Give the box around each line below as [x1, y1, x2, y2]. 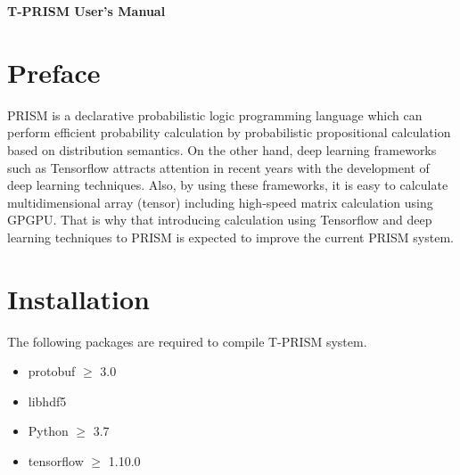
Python [28, 422, 69, 440]
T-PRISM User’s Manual [7, 2, 166, 20]
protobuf [28, 362, 76, 381]
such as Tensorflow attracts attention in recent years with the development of [7, 158, 430, 176]
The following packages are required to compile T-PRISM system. [7, 332, 367, 350]
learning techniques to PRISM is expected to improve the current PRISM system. [7, 227, 454, 246]
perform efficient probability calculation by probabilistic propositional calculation [7, 123, 451, 142]
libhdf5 [28, 391, 67, 410]
